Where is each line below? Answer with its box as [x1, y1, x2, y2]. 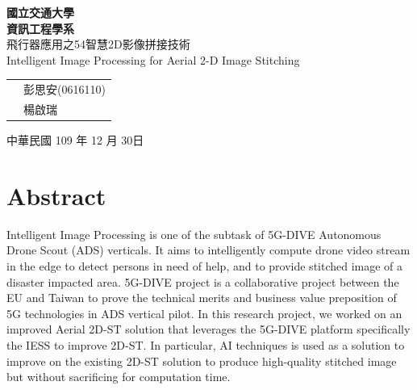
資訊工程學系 [6, 19, 74, 36]
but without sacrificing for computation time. [6, 368, 231, 385]
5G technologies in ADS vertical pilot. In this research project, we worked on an [6, 304, 402, 321]
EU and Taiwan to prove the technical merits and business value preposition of [6, 289, 397, 306]
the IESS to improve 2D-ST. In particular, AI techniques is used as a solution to [6, 336, 405, 353]
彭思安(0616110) [23, 81, 106, 98]
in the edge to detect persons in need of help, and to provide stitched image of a [6, 257, 403, 274]
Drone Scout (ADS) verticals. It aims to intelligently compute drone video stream [6, 241, 411, 258]
